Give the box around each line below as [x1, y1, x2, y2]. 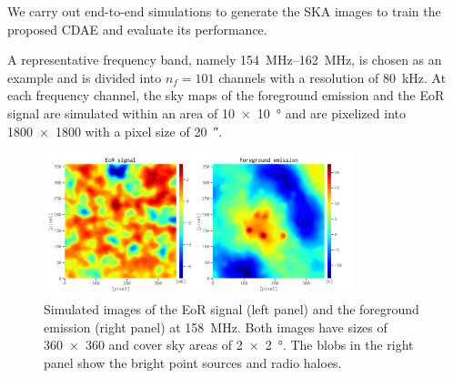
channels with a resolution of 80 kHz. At [218, 67, 447, 87]
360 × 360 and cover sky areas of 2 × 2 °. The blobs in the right [44, 335, 414, 354]
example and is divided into [7, 67, 162, 87]
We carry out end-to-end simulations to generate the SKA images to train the [7, 2, 441, 20]
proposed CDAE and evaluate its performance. [7, 19, 267, 38]
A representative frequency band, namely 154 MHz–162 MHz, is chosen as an [7, 50, 442, 69]
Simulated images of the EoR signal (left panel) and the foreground [44, 300, 419, 319]
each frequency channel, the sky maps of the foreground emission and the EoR [7, 86, 445, 105]
